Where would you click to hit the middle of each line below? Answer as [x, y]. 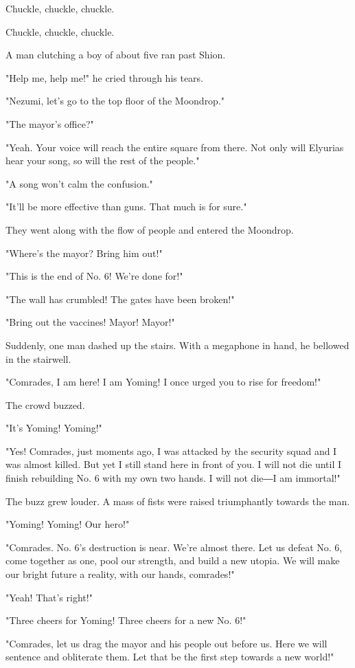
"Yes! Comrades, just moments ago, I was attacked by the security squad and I [171, 450]
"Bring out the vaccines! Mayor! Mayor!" [90, 322]
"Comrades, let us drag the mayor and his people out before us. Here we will [167, 643]
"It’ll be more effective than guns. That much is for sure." [126, 207]
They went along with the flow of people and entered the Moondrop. [150, 229]
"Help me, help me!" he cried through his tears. [105, 77]
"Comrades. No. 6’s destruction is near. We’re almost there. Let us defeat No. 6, [174, 547]
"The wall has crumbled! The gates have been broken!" [120, 299]
